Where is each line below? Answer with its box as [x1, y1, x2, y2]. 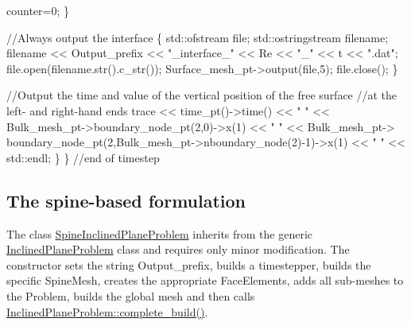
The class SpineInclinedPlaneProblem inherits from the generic [6, 225, 313, 242]
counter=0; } [6, 2, 69, 18]
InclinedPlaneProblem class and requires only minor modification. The [6, 241, 350, 258]
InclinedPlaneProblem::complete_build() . [6, 303, 208, 320]
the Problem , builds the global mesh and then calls [6, 287, 255, 304]
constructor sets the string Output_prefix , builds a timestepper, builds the [6, 256, 371, 273]
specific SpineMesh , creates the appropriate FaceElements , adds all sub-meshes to [6, 272, 404, 289]
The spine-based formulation [6, 188, 246, 212]
